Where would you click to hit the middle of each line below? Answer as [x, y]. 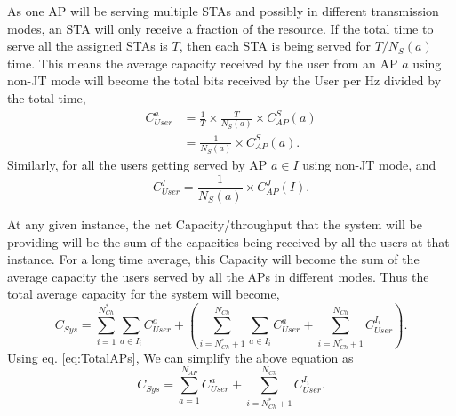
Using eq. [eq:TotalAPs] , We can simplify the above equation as [180, 357]
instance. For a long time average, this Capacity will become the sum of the [213, 259]
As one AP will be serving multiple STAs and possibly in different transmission [223, 11]
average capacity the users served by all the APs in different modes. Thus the [218, 276]
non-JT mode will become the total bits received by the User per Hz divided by [224, 80]
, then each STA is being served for [275, 46]
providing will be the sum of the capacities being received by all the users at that [228, 241]
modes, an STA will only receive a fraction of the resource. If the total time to [220, 28]
